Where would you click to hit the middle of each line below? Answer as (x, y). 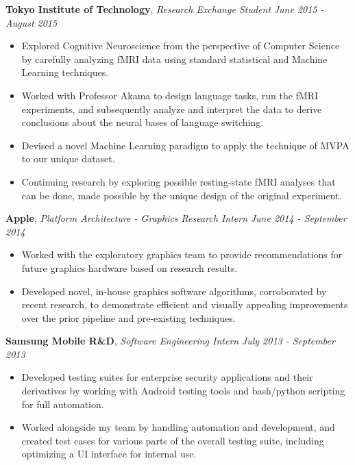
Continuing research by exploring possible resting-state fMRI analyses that (179, 181)
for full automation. (63, 404)
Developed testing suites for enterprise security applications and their (167, 377)
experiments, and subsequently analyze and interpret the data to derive (172, 109)
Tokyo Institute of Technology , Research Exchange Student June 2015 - (165, 9)
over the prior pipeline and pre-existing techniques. (128, 317)
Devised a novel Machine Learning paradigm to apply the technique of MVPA (185, 145)
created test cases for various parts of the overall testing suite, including (173, 440)
